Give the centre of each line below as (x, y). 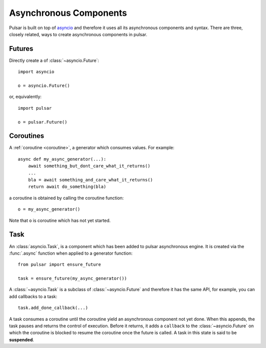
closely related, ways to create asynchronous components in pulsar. (78, 34)
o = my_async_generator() (49, 209)
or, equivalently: (25, 97)
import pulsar (35, 108)
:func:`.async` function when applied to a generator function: (71, 253)
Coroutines (27, 136)
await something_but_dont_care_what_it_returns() (89, 166)
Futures (21, 49)
